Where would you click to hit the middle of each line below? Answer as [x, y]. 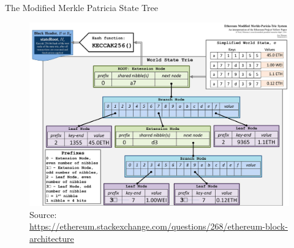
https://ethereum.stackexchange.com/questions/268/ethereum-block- [159, 226]
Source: [43, 214]
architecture [52, 238]
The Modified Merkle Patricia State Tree [81, 7]
